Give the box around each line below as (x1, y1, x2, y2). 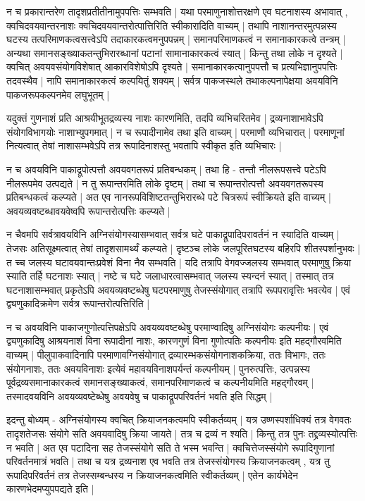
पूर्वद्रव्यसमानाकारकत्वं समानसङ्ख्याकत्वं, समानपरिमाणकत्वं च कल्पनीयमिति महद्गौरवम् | (6, 375, 314, 390)
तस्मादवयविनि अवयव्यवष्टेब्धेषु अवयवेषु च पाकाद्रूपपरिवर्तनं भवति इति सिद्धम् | (6, 388, 273, 403)
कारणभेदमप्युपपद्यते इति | (6, 481, 94, 496)
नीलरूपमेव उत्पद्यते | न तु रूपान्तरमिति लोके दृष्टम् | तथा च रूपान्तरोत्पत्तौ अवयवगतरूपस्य (6, 175, 323, 190)
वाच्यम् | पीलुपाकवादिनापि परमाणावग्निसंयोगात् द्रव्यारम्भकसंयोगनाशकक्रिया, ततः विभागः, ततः (6, 347, 326, 362)
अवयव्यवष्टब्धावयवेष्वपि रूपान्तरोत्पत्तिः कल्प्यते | (6, 203, 171, 218)
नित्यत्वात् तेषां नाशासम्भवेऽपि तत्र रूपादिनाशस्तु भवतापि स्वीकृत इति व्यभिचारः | (6, 138, 282, 153)
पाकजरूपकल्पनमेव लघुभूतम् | (6, 87, 110, 101)
